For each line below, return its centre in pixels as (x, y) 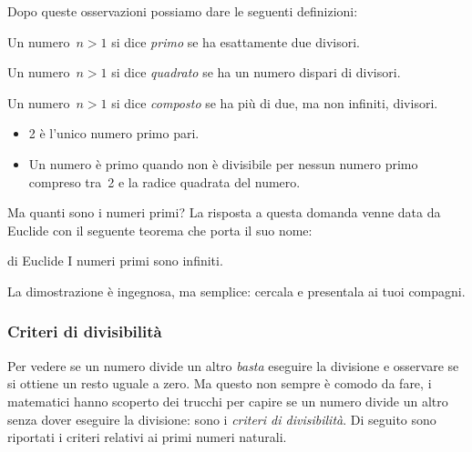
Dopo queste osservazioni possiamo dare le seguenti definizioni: (183, 11)
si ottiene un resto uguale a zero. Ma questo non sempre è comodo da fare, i (220, 383)
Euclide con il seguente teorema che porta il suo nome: (160, 230)
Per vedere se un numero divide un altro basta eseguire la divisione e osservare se (233, 365)
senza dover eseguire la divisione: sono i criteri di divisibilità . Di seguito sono (222, 419)
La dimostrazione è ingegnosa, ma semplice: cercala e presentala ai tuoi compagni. (236, 291)
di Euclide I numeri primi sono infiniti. (115, 261)
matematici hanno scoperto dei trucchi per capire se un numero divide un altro (228, 401)
